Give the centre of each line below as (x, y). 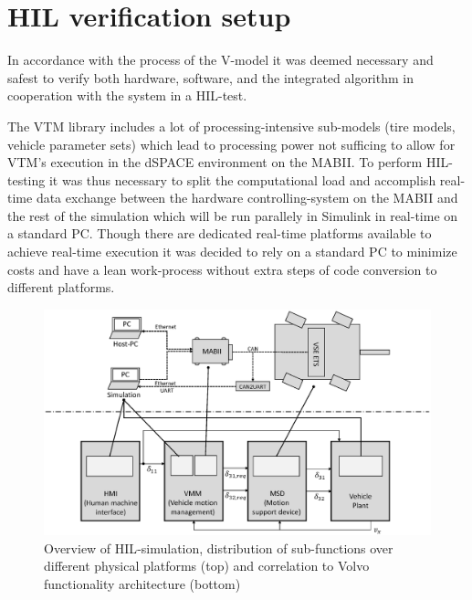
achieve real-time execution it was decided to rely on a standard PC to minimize (232, 252)
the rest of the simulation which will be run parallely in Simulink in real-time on (233, 215)
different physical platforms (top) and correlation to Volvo (207, 566)
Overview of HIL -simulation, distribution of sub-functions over (219, 547)
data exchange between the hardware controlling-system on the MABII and (247, 198)
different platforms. (61, 287)
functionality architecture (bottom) (142, 583)
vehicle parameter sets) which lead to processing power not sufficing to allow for (231, 144)
